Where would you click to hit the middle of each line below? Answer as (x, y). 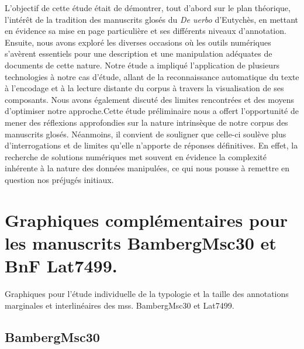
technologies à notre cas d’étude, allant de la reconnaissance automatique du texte (152, 76)
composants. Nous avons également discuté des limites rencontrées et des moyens (150, 99)
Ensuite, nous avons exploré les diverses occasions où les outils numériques (138, 42)
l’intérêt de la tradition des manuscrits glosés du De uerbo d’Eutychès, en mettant (151, 19)
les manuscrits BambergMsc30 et (141, 242)
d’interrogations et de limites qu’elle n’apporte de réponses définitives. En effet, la (151, 145)
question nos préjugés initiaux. (59, 179)
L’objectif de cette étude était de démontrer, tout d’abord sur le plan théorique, (148, 8)
